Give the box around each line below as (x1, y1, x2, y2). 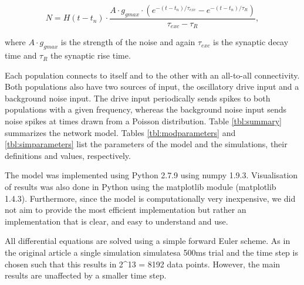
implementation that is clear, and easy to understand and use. (5, 215, 228, 227)
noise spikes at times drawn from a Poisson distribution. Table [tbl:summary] (5, 115, 282, 127)
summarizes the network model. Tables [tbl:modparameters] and (5, 126, 236, 138)
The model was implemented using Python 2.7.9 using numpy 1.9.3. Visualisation (5, 169, 298, 181)
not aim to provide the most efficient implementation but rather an (5, 203, 246, 216)
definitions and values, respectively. (5, 149, 131, 161)
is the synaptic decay (212, 36, 289, 48)
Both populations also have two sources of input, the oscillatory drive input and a (5, 80, 299, 93)
